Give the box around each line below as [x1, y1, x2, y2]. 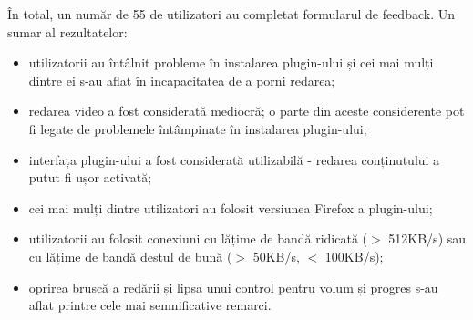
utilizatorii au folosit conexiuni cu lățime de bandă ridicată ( [28, 229, 367, 248]
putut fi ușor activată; [28, 168, 152, 187]
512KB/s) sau [388, 229, 467, 248]
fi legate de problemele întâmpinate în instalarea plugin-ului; [28, 119, 367, 138]
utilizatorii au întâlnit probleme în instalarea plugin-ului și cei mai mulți [28, 53, 434, 72]
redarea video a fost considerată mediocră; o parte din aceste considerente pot [28, 101, 465, 120]
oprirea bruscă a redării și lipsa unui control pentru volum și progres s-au [28, 277, 438, 296]
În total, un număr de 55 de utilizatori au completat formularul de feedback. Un [7, 5, 455, 23]
